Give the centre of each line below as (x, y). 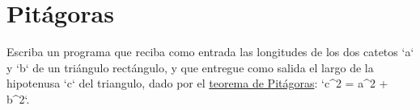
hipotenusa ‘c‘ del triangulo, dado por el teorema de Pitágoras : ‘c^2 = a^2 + (197, 83)
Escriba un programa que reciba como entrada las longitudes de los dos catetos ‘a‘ (210, 52)
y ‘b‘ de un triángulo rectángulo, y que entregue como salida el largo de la (190, 67)
